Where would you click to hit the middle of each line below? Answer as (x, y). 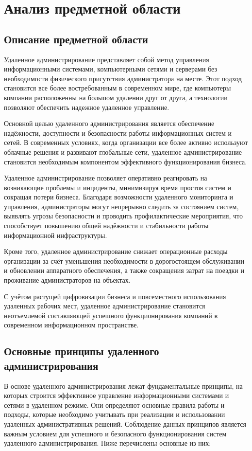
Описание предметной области (76, 39)
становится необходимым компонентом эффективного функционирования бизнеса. (126, 161)
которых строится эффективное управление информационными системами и (117, 395)
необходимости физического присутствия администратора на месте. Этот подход (123, 78)
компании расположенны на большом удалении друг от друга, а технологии (116, 97)
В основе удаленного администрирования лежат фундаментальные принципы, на (123, 386)
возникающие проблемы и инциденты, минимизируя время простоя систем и (118, 187)
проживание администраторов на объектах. (67, 280)
